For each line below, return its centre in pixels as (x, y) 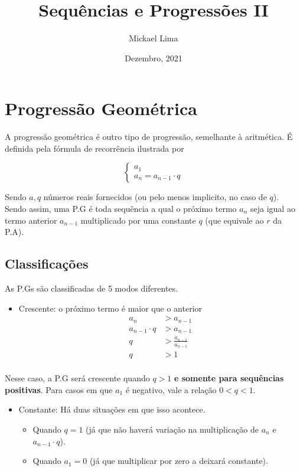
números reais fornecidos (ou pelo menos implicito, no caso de (155, 197)
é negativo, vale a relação (171, 389)
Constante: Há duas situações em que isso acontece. (112, 409)
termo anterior (31, 220)
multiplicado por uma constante (138, 220)
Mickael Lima (154, 38)
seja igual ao (273, 209)
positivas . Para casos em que (59, 389)
